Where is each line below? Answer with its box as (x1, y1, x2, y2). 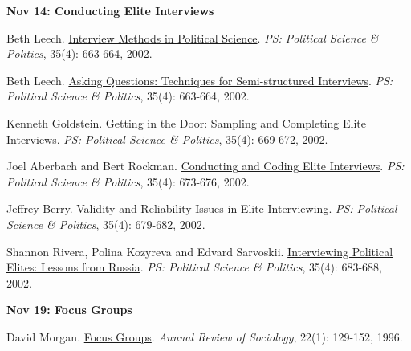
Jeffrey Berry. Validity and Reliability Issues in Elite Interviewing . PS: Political (6, 200, 397, 217)
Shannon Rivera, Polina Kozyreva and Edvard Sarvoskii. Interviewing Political (6, 243, 393, 259)
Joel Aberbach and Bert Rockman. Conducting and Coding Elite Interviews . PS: (6, 157, 405, 174)
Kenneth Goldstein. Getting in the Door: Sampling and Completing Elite (6, 114, 366, 131)
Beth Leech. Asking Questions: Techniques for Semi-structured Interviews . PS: (6, 71, 393, 88)
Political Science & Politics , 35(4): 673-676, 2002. (6, 173, 250, 190)
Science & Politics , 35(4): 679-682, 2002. (6, 215, 205, 232)
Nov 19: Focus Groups (6, 301, 132, 318)
